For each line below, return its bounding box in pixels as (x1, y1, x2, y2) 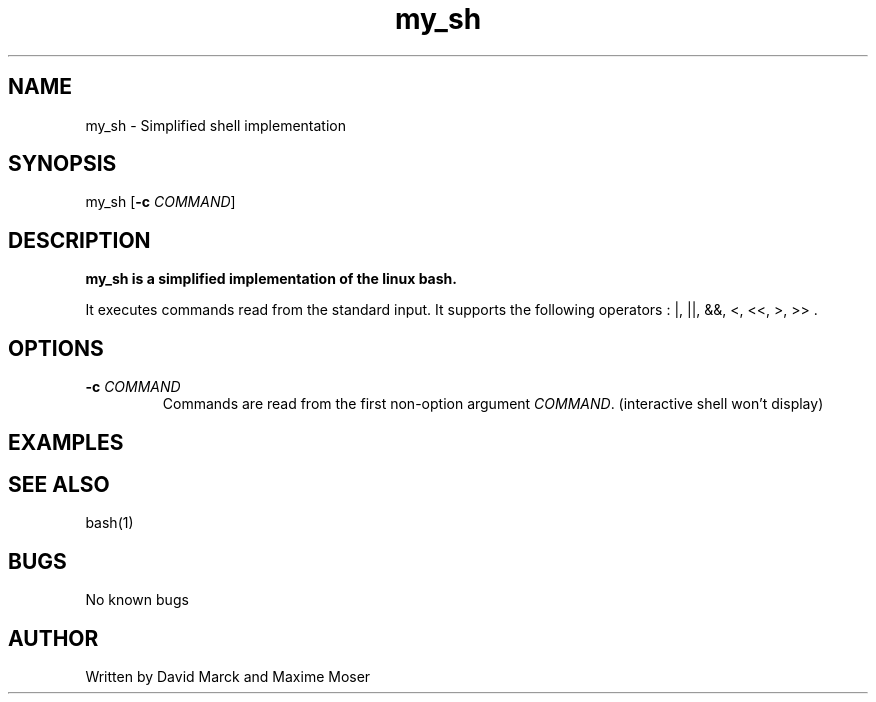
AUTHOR (8, 625, 99, 651)
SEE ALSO (8, 471, 110, 497)
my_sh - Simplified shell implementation (85, 116, 346, 134)
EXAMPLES (8, 429, 124, 455)
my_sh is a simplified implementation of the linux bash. (85, 270, 457, 288)
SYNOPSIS (8, 151, 117, 177)
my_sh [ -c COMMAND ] (85, 193, 236, 211)
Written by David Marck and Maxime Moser (85, 668, 371, 686)
